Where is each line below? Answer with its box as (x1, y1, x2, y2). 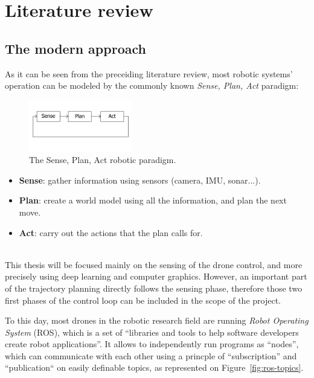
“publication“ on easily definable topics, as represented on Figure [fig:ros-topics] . (5, 361, 304, 374)
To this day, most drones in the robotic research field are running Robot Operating (5, 314, 309, 327)
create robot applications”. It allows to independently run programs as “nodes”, (5, 338, 299, 350)
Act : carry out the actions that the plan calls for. (19, 226, 203, 239)
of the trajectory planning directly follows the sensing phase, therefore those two (5, 281, 303, 294)
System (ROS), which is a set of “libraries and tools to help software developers (5, 325, 299, 338)
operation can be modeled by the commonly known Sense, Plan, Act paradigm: (5, 79, 299, 92)
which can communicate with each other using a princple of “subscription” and (5, 349, 297, 362)
